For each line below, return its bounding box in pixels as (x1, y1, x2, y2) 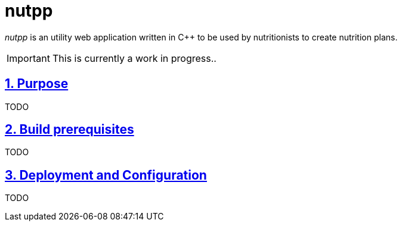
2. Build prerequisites (5, 122, 134, 137)
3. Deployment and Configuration (5, 167, 207, 183)
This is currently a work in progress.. (52, 52, 217, 64)
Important (7, 52, 50, 64)
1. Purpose (5, 76, 69, 92)
